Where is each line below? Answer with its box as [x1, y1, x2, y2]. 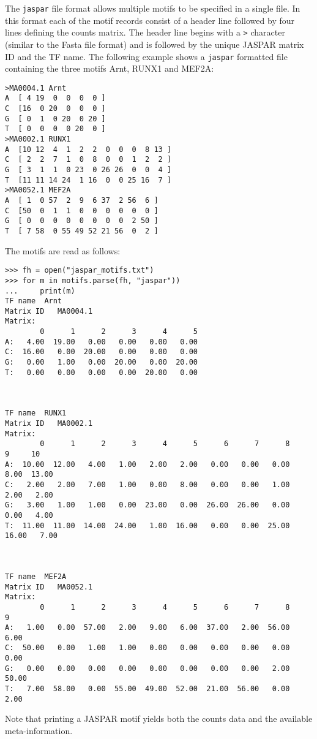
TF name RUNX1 [5, 409, 67, 418]
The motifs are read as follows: [5, 244, 121, 257]
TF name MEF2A [5, 572, 67, 581]
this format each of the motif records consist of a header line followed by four [5, 13, 294, 26]
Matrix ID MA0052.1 [5, 582, 93, 591]
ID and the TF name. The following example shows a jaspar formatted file [5, 50, 288, 63]
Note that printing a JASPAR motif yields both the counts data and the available [5, 712, 313, 725]
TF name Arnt [5, 297, 62, 306]
